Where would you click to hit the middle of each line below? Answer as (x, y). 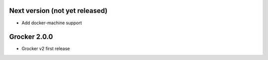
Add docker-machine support (52, 23)
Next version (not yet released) (58, 11)
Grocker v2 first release (46, 49)
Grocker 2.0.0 (31, 37)
